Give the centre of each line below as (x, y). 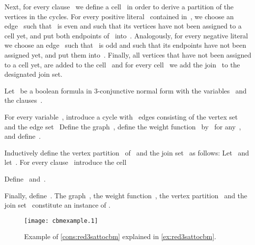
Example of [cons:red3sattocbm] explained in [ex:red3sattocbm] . (120, 236)
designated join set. (33, 74)
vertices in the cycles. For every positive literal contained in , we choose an (119, 16)
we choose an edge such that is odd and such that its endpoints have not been (125, 45)
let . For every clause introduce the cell (66, 162)
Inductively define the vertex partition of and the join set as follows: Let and (127, 152)
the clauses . (24, 100)
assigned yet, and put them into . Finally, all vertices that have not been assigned (128, 54)
